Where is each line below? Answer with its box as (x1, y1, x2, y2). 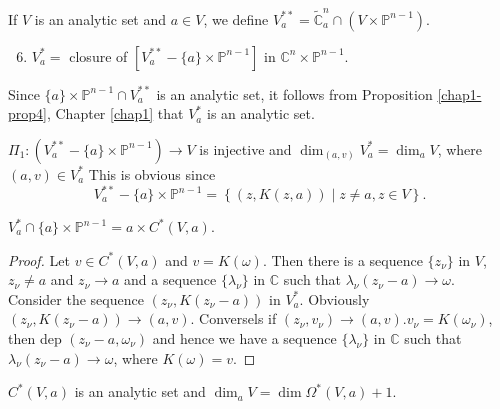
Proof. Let (8, 249, 70, 270)
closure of (69, 45, 128, 66)
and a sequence (124, 269, 217, 290)
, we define (203, 8, 269, 29)
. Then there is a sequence (262, 249, 423, 270)
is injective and (199, 138, 292, 159)
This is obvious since (88, 163, 216, 184)
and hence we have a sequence (152, 327, 337, 348)
